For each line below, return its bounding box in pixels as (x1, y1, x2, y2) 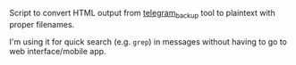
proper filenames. (9, 19, 75, 29)
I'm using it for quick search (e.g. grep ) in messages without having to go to (9, 36, 288, 47)
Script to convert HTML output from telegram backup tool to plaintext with (9, 8, 275, 20)
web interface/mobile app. (9, 45, 106, 56)
